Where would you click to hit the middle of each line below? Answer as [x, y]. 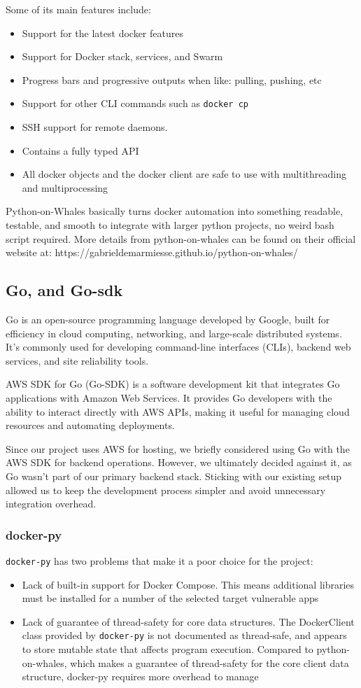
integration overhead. [51, 504]
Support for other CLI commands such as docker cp [135, 103]
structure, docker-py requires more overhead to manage [140, 676]
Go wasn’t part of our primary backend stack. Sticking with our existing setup [174, 476]
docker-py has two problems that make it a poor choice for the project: [160, 560]
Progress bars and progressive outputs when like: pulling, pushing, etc [172, 79]
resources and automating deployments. [90, 425]
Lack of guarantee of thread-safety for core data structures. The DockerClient [188, 621]
